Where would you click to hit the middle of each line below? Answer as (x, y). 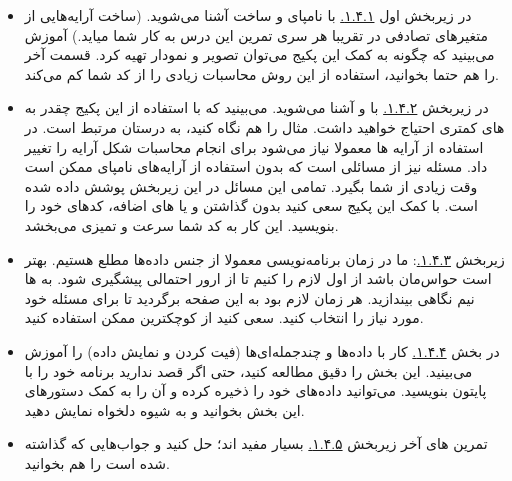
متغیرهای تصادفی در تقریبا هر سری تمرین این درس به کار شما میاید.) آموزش (256, 34)
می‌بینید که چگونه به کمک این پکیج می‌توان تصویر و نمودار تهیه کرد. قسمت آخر (259, 54)
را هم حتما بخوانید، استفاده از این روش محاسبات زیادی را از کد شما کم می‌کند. (261, 73)
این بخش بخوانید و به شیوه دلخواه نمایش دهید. (164, 409)
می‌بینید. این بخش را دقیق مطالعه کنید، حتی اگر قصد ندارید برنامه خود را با (248, 370)
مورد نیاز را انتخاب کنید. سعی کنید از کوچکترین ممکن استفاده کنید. (224, 317)
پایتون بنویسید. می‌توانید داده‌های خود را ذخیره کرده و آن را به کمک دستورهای (255, 390)
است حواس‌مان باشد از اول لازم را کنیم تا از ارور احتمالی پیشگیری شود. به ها (258, 278)
